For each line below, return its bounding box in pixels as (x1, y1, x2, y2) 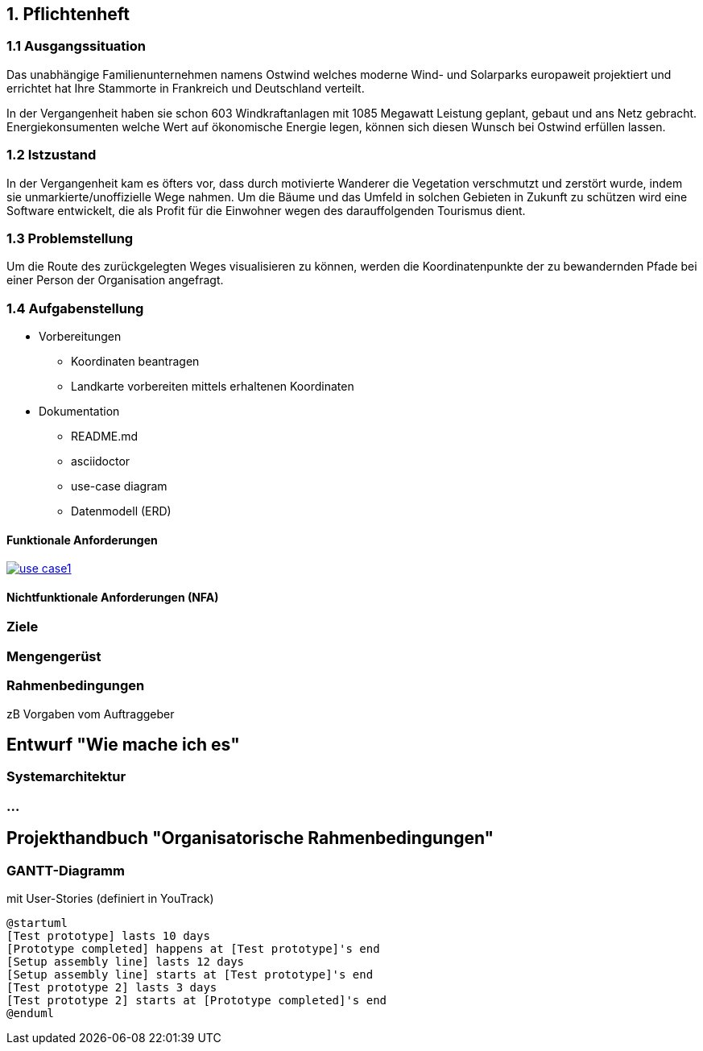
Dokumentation (39, 404, 120, 419)
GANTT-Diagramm (6, 862, 125, 879)
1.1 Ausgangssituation (6, 38, 146, 55)
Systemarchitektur (6, 768, 126, 785)
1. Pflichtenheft (6, 4, 130, 24)
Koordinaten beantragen (71, 354, 200, 369)
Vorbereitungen (39, 329, 122, 344)
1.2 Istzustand (6, 147, 97, 163)
